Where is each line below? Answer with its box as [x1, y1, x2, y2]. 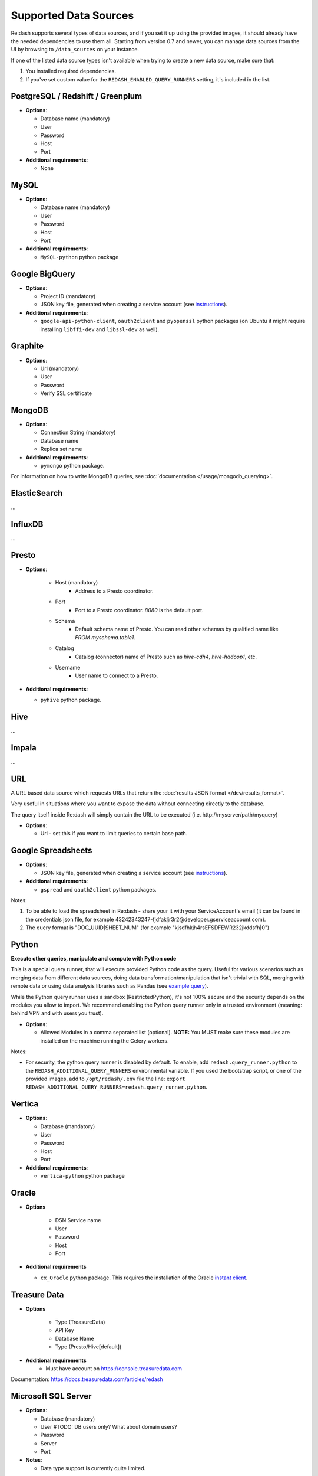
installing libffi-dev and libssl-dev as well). [40, 325, 160, 333]
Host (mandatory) [55, 579, 98, 586]
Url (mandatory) [40, 365, 79, 372]
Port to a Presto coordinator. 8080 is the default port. [75, 606, 204, 613]
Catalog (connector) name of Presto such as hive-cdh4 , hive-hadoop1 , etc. [75, 653, 257, 660]
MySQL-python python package [40, 253, 119, 260]
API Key [55, 1327, 74, 1334]
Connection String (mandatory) [40, 429, 116, 436]
